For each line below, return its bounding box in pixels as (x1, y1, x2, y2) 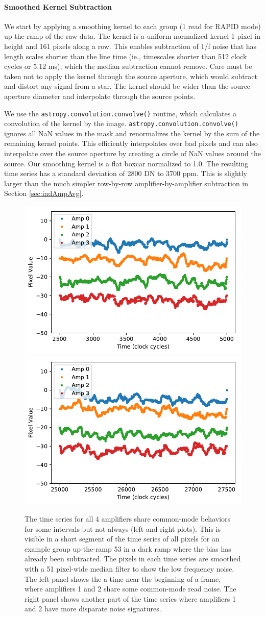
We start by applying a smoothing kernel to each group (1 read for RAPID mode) (4, 20, 261, 31)
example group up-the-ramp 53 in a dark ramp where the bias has (25, 543, 231, 554)
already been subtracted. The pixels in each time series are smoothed (25, 553, 241, 564)
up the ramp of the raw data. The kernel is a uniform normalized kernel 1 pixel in (4, 31, 260, 41)
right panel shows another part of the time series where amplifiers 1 (25, 593, 236, 604)
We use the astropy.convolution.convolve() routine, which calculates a (4, 108, 236, 118)
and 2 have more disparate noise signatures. (25, 603, 161, 614)
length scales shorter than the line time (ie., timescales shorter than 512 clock (4, 51, 247, 61)
